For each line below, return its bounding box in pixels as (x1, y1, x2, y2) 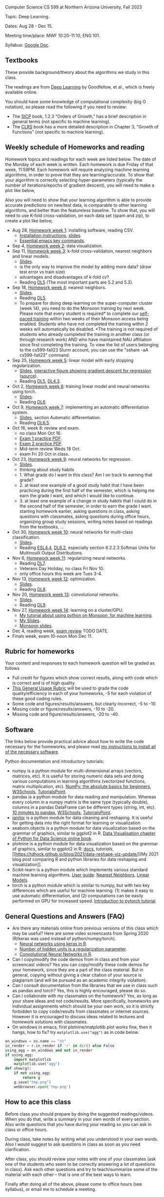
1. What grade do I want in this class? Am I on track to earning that (19, 472, 153, 478)
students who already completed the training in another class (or (19, 331, 150, 337)
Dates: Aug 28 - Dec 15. (5, 23, 53, 29)
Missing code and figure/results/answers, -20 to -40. (12, 711, 120, 717)
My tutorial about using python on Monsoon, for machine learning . (19, 612, 153, 618)
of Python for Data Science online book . (12, 836, 93, 841)
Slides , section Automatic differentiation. (19, 414, 101, 420)
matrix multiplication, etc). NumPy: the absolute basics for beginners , (12, 784, 151, 790)
